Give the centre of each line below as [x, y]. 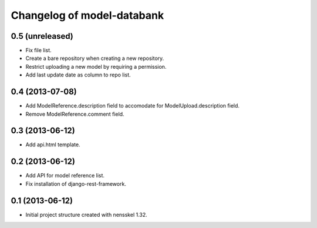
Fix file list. [39, 51]
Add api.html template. [53, 145]
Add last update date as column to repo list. [78, 75]
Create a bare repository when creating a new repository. [95, 58]
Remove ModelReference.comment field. [75, 114]
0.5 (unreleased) [42, 36]
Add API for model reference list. [65, 176]
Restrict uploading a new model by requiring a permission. [96, 66]
